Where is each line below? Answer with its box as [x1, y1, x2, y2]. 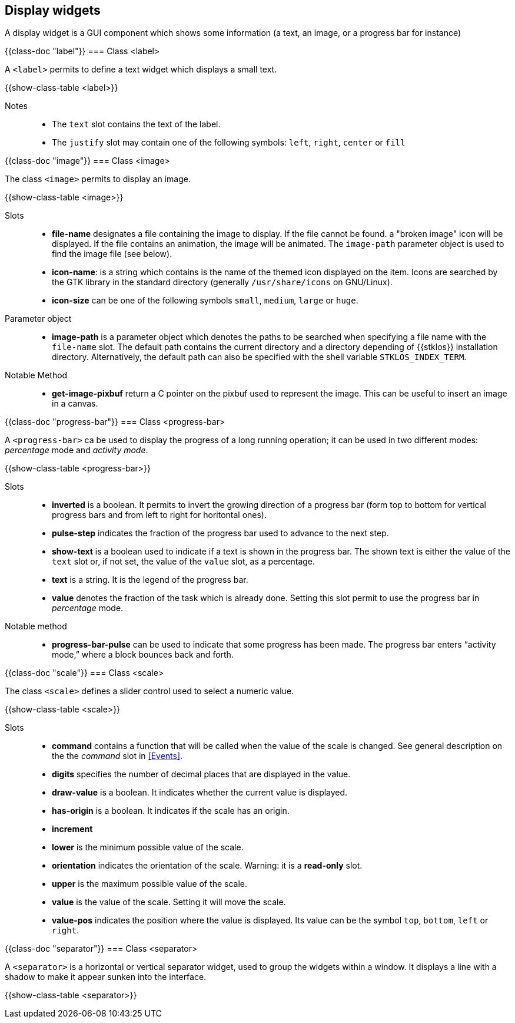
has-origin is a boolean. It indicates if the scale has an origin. [52, 806, 290, 816]
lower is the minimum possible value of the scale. [52, 842, 244, 853]
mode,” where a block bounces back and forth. [52, 649, 234, 660]
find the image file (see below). [52, 249, 172, 259]
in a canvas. [52, 398, 98, 409]
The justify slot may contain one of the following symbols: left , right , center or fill [52, 137, 406, 148]
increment [52, 824, 93, 834]
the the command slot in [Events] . [52, 751, 183, 761]
